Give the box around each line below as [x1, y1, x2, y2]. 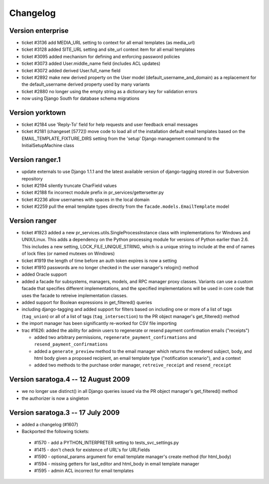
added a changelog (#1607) [21, 421, 78, 427]
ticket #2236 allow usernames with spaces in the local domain [21, 196, 150, 202]
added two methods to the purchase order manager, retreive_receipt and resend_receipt [34, 362, 232, 368]
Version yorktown [9, 109, 66, 117]
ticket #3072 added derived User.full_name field [21, 67, 121, 73]
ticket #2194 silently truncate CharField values [21, 182, 117, 188]
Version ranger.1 [9, 156, 61, 164]
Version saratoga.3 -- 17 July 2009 [9, 408, 120, 417]
